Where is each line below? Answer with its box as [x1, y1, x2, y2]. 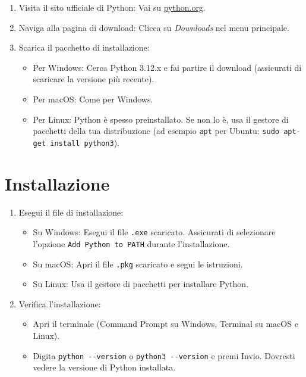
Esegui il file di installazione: [18, 205, 124, 218]
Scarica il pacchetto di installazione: [18, 41, 150, 54]
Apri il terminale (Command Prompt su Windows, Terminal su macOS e [33, 317, 298, 330]
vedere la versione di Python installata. [33, 361, 176, 373]
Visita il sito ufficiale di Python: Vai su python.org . [18, 1, 206, 13]
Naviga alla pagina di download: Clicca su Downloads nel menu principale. [18, 21, 289, 33]
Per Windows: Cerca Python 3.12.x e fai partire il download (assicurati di [33, 61, 302, 73]
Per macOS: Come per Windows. [33, 92, 153, 105]
